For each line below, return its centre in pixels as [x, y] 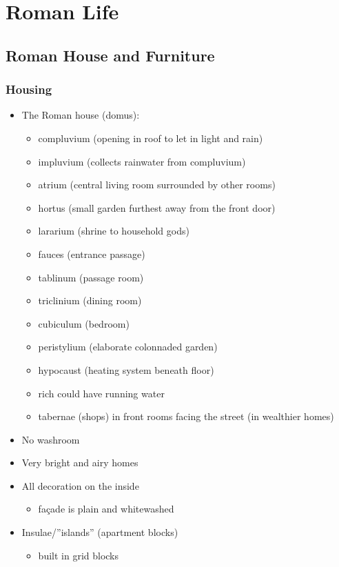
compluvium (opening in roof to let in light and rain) [151, 138]
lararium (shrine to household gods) [114, 231]
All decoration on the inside [80, 485]
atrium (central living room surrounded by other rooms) [157, 185]
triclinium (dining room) [90, 300]
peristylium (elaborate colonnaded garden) [128, 347]
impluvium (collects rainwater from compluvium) [142, 161]
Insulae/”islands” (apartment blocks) [100, 532]
